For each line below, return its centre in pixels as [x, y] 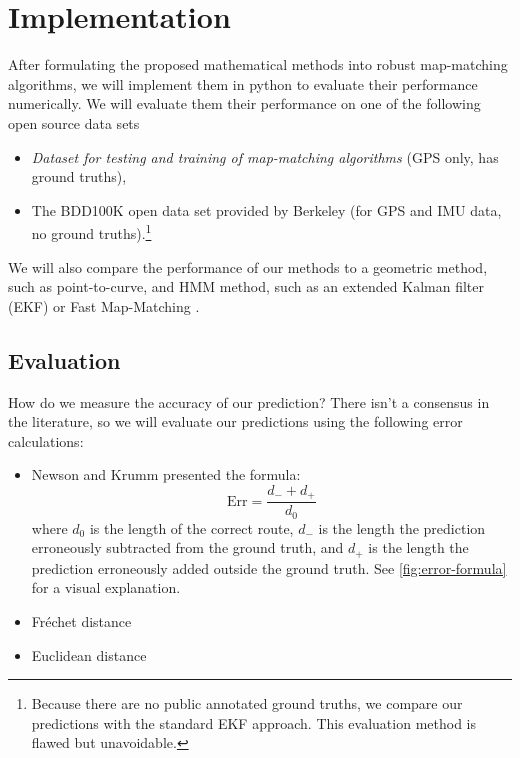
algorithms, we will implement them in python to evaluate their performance [243, 83]
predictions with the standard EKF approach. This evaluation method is [253, 722]
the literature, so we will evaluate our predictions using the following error [235, 421]
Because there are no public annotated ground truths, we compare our [247, 703]
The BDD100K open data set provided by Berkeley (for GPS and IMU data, [266, 209]
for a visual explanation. [106, 587]
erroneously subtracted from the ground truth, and [187, 547]
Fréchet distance [81, 621]
